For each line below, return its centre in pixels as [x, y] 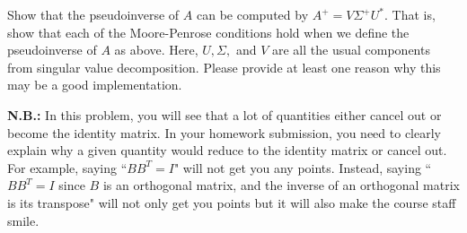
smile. [23, 220]
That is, [414, 14]
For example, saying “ [67, 167]
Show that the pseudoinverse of [93, 14]
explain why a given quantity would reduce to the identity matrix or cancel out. [227, 150]
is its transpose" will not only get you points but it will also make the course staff [232, 202]
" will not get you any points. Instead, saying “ [303, 167]
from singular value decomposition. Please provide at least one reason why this [224, 67]
